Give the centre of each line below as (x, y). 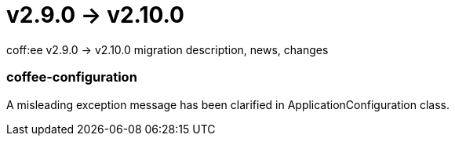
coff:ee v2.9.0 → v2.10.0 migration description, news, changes (167, 49)
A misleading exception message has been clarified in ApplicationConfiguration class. (228, 104)
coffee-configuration (72, 77)
